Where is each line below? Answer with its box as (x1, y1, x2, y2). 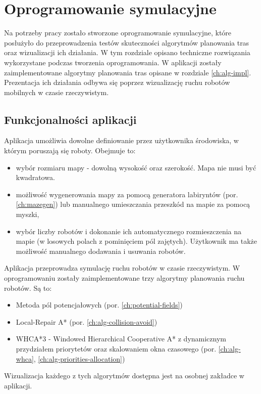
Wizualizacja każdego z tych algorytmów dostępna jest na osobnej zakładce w (4, 370, 244, 381)
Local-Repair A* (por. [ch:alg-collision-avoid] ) (16, 316, 158, 327)
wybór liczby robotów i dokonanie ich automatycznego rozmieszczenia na (16, 226, 242, 236)
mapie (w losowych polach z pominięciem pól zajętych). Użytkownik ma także (16, 236, 257, 246)
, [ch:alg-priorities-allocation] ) (33, 353, 125, 364)
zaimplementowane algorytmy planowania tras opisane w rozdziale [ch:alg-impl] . (4, 67, 251, 77)
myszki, (16, 209, 39, 220)
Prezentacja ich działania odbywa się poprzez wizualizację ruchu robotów (4, 77, 230, 87)
